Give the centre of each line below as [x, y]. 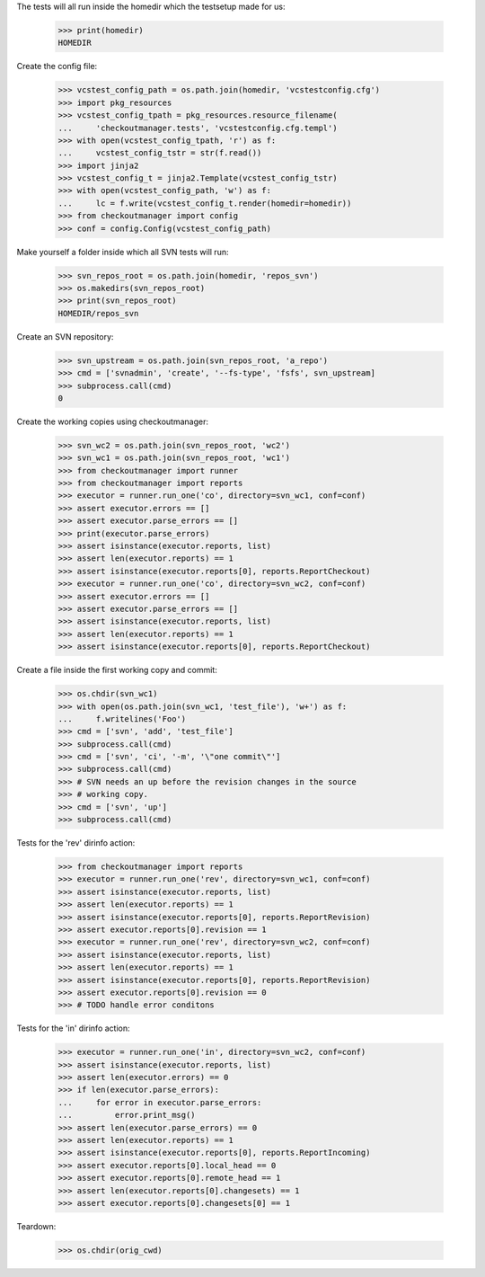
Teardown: [36, 1226]
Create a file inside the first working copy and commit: [117, 670]
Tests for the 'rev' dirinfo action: [76, 843]
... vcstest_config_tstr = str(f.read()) [160, 153]
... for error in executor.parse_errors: [160, 1102]
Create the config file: [57, 67]
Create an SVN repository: [65, 336]
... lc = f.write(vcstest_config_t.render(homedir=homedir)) [205, 203]
